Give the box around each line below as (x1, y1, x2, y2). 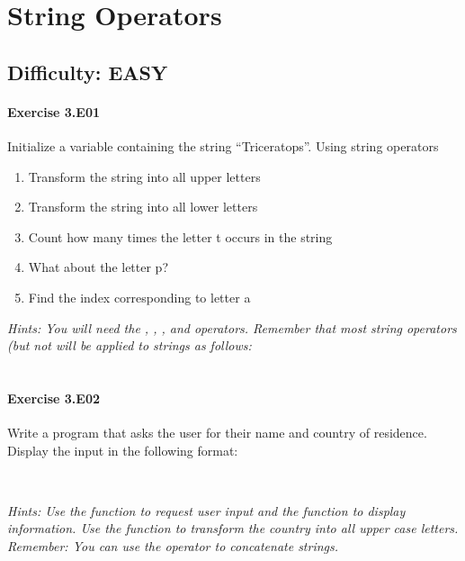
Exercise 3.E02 (7, 388, 101, 407)
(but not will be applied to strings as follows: (7, 336, 252, 355)
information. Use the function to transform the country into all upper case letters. (7, 519, 459, 538)
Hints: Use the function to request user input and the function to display (7, 501, 406, 520)
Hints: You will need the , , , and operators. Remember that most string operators (7, 318, 457, 337)
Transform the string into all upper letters (28, 167, 261, 185)
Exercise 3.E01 (7, 102, 101, 121)
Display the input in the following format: (7, 440, 238, 459)
